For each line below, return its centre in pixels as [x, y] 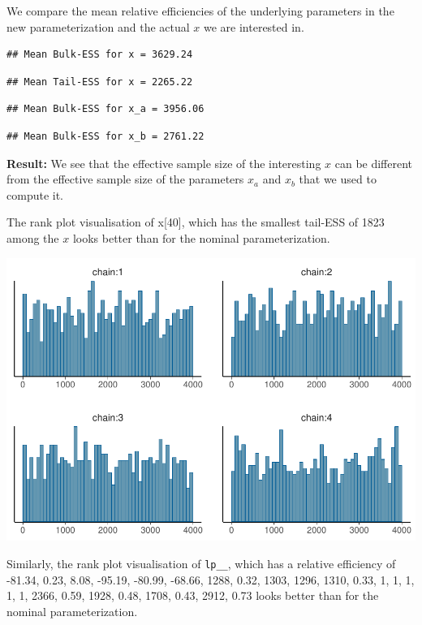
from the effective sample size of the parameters [125, 179]
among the [33, 237]
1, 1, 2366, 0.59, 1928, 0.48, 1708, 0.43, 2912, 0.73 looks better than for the [193, 595]
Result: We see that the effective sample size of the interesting [164, 163]
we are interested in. [254, 26]
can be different [374, 163]
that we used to [338, 179]
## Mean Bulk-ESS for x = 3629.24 [100, 55]
